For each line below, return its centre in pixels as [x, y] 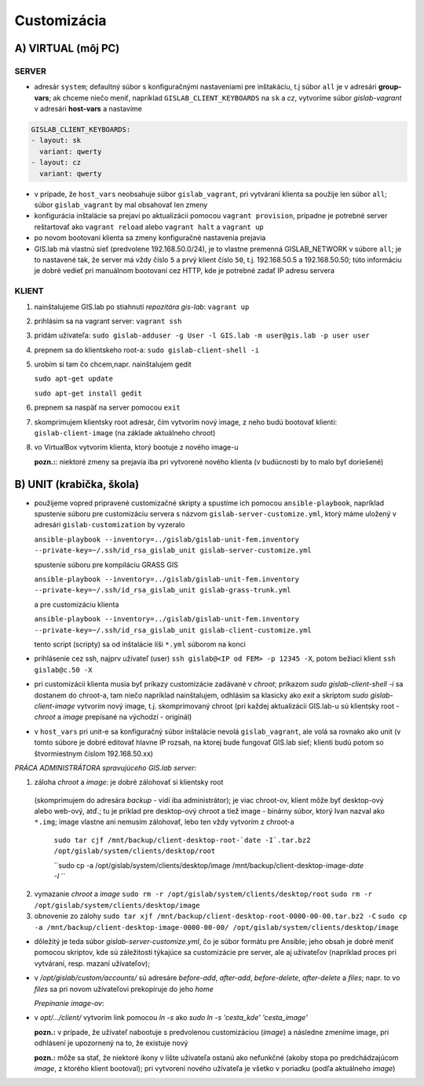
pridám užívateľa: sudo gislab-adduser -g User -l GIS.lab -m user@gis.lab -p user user [202, 335]
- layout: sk [56, 140]
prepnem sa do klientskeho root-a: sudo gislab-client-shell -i [146, 350]
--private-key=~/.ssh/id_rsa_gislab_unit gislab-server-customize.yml [173, 550]
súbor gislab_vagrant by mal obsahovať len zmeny [121, 205]
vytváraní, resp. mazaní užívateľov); [92, 963]
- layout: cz [56, 162]
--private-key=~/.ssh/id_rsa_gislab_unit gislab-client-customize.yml [173, 630]
